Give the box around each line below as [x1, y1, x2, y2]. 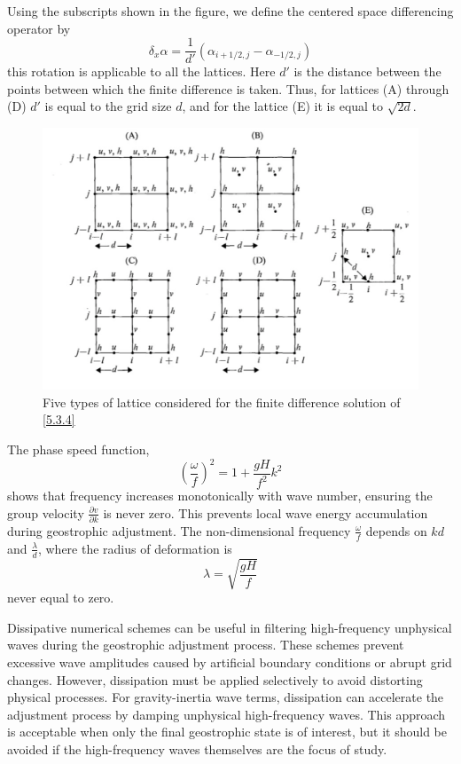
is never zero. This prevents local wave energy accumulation [103, 503, 428, 522]
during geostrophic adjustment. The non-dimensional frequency [7, 521, 351, 540]
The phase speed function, [7, 440, 150, 459]
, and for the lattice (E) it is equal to [182, 97, 384, 115]
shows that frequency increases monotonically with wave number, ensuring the [7, 486, 433, 505]
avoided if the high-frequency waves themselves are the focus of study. [7, 739, 387, 758]
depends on [365, 521, 427, 540]
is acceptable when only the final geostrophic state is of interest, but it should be [7, 722, 447, 741]
